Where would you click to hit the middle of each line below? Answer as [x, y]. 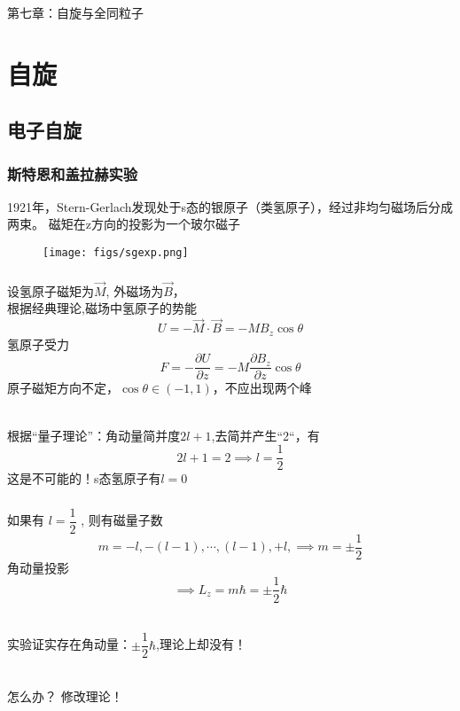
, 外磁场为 [135, 290]
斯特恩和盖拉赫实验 [73, 173]
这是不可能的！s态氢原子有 [84, 478]
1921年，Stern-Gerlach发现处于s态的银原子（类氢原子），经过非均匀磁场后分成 [230, 206]
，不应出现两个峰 [262, 388]
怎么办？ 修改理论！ [65, 695]
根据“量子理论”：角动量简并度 [94, 435]
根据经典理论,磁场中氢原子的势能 [102, 308]
